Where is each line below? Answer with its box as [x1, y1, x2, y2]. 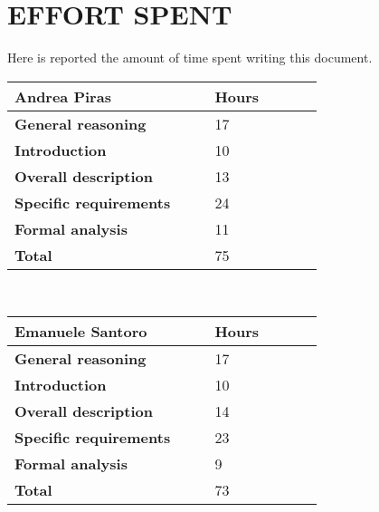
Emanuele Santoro [14, 321, 147, 343]
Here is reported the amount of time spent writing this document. [7, 48, 373, 67]
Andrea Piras [14, 85, 111, 107]
